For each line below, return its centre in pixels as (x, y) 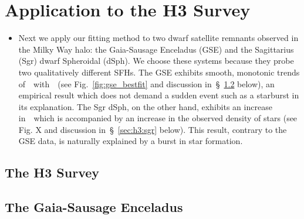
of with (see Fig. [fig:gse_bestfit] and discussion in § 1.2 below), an (146, 83)
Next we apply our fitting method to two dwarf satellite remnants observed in (158, 38)
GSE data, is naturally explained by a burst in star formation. (131, 141)
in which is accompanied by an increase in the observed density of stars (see (158, 118)
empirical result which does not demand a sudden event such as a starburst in (159, 95)
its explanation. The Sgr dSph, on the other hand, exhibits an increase (145, 106)
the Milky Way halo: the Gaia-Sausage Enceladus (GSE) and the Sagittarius (156, 49)
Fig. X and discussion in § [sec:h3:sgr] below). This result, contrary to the (153, 129)
